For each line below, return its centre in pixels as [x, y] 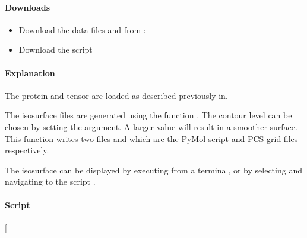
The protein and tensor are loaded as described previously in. [116, 95]
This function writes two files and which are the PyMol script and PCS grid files [151, 138]
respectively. [27, 150]
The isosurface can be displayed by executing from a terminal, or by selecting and [153, 170]
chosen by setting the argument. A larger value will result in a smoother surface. [151, 126]
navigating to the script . [50, 181]
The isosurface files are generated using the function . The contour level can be [148, 115]
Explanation [30, 73]
